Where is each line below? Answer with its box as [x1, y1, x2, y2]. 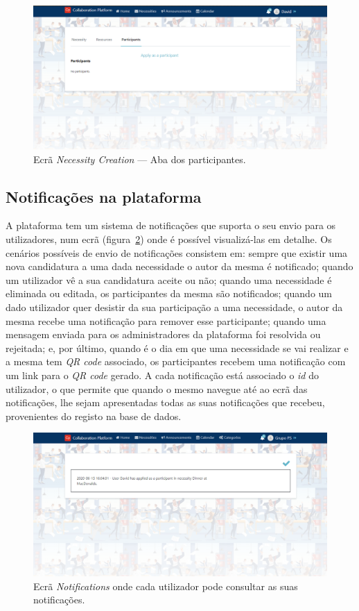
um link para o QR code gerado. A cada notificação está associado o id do [6, 367, 319, 382]
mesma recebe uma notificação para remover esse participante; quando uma [6, 313, 326, 328]
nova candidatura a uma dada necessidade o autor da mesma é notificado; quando [6, 259, 353, 274]
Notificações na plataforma [6, 185, 202, 207]
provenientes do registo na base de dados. [6, 408, 182, 423]
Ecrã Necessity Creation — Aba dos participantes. [33, 151, 246, 166]
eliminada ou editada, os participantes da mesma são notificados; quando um [6, 286, 332, 301]
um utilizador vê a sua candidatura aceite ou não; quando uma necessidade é [6, 272, 332, 287]
